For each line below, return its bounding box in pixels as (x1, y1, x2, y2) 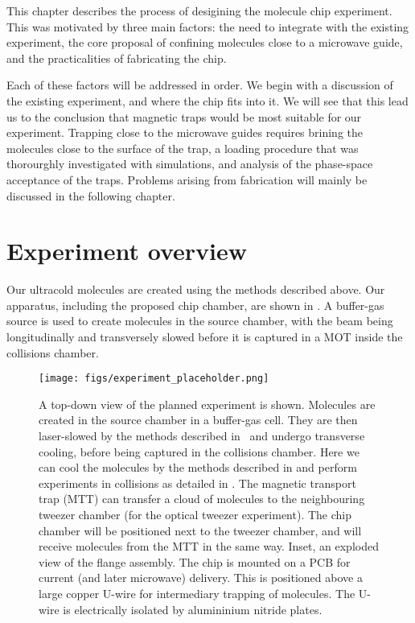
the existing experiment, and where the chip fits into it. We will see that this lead (6, 92, 409, 109)
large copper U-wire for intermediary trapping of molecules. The (39, 585, 355, 601)
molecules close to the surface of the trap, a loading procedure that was (6, 139, 359, 156)
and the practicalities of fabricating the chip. (6, 49, 227, 66)
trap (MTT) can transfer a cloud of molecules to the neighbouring (39, 490, 365, 507)
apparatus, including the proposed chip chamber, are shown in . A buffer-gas (6, 296, 384, 313)
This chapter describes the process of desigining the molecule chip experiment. (6, 2, 392, 19)
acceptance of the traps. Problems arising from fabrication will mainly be (6, 171, 368, 188)
